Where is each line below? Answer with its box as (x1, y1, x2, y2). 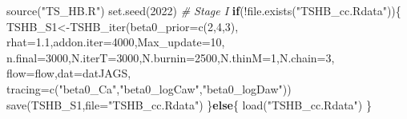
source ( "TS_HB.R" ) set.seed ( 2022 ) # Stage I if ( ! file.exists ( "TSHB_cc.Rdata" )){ (6, 2, 401, 18)
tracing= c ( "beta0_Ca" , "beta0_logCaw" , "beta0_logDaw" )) (6, 80, 292, 97)
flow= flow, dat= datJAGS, (6, 65, 131, 81)
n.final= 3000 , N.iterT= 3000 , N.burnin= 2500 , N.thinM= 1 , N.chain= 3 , (6, 49, 335, 65)
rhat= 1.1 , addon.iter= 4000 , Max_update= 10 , (6, 34, 225, 50)
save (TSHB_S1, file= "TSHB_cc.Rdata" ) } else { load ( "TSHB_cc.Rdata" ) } (6, 96, 372, 113)
